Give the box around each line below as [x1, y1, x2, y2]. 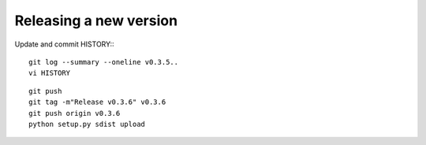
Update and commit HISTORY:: [14, 39, 114, 49]
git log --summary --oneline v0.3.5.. [28, 58, 179, 66]
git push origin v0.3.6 [28, 109, 121, 117]
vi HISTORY [28, 69, 71, 78]
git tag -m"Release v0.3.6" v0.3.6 [28, 98, 166, 106]
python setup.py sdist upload [28, 119, 146, 128]
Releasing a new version [14, 12, 177, 29]
